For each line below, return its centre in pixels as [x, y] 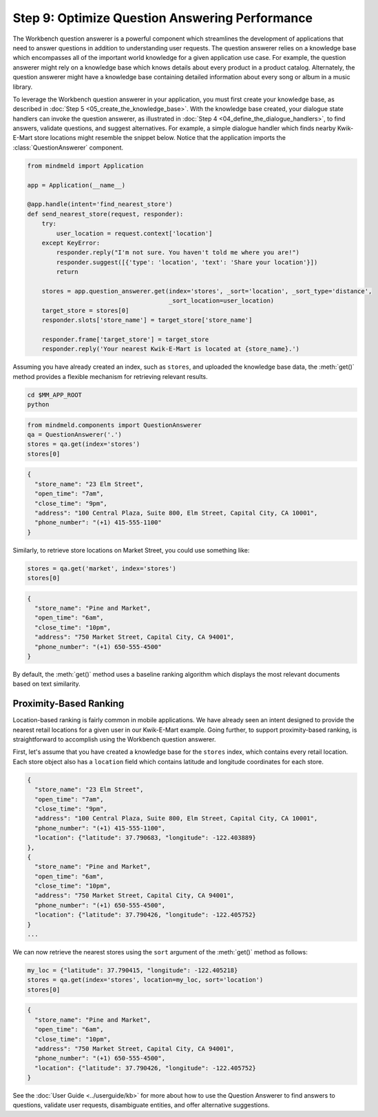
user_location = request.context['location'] [134, 233]
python [38, 404]
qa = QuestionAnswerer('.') [74, 434]
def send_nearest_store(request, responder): [105, 214]
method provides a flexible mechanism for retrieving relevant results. [110, 376]
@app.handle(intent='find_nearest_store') [100, 204]
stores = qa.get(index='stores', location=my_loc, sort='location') [145, 980]
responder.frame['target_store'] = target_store [125, 339]
